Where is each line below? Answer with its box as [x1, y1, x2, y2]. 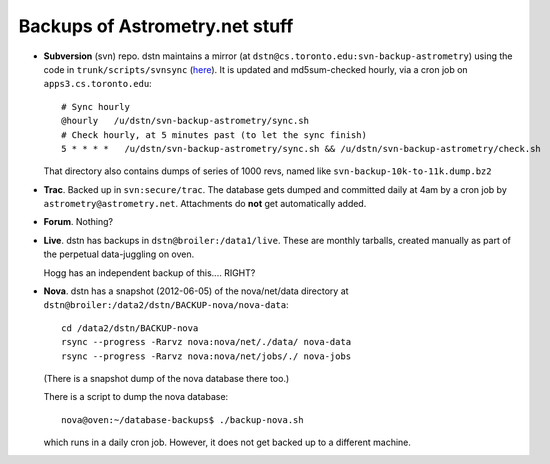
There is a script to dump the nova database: [43, 391, 229, 403]
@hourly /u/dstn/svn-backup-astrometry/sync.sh [61, 115, 310, 127]
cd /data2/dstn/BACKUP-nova [61, 322, 199, 334]
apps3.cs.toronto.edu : [43, 78, 152, 90]
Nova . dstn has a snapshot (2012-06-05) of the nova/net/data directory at [43, 285, 349, 297]
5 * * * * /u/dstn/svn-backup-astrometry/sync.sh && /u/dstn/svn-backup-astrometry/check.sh [61, 143, 542, 154]
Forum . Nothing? [43, 216, 114, 228]
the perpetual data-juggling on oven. [43, 248, 195, 260]
